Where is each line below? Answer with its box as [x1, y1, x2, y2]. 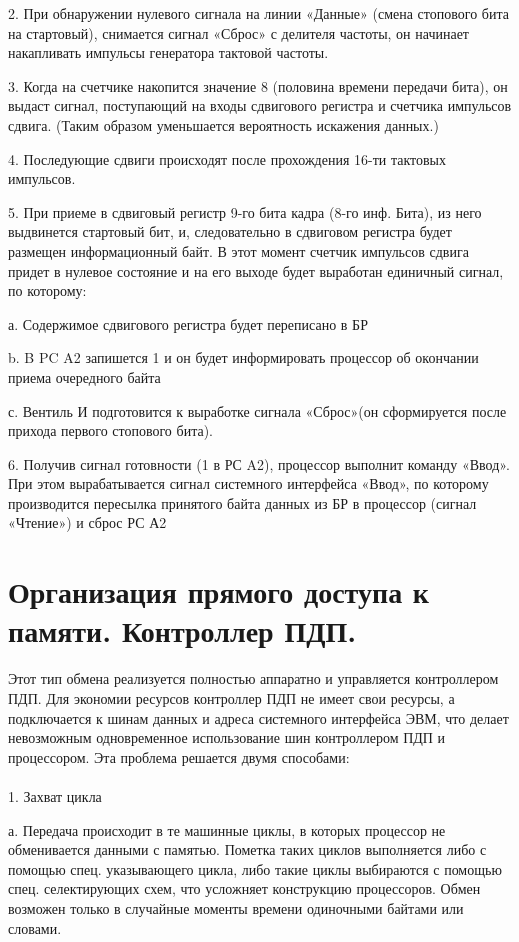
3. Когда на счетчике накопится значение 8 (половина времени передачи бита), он [8, 75, 508, 96]
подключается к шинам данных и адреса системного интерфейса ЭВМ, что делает [8, 707, 509, 728]
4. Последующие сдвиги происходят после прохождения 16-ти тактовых [8, 148, 447, 169]
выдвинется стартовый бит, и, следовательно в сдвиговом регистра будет [8, 221, 452, 242]
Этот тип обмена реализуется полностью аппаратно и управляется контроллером [8, 668, 499, 689]
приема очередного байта [8, 366, 161, 387]
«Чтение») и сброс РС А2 [8, 512, 167, 533]
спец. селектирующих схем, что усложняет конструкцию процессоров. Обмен [8, 878, 481, 899]
